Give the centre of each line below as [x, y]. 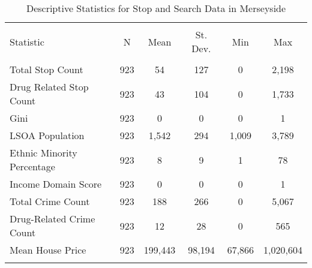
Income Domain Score [56, 184]
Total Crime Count [50, 201]
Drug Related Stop [49, 87]
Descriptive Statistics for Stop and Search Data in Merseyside [156, 8]
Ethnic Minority [43, 153]
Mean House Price [48, 250]
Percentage [32, 166]
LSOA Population [47, 135]
